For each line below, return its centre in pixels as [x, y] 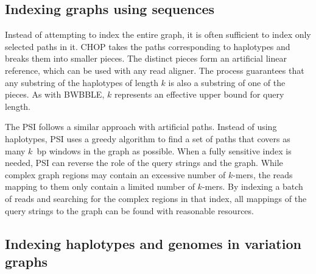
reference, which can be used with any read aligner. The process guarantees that [155, 70]
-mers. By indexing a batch [252, 186]
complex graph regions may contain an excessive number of [115, 174]
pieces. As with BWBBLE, [55, 94]
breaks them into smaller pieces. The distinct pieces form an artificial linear [146, 58]
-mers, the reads [263, 174]
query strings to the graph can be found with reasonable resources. [129, 210]
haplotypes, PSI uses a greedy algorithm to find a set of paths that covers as [148, 138]
